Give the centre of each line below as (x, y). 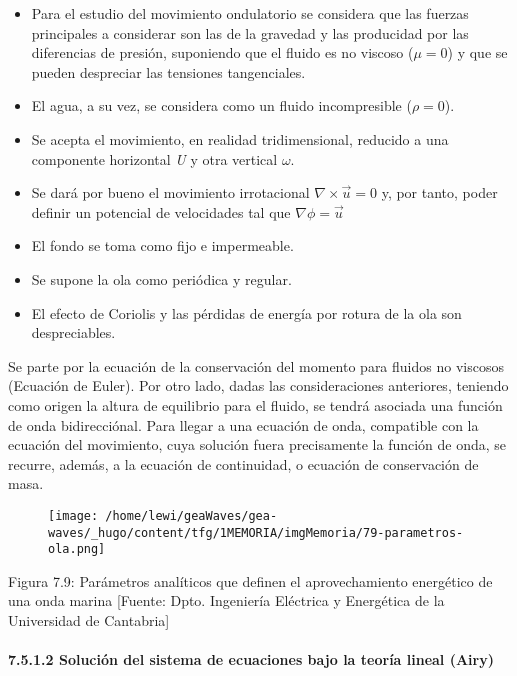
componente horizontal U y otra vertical (154, 158)
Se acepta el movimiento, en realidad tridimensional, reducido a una (240, 138)
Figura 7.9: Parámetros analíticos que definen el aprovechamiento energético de (250, 580)
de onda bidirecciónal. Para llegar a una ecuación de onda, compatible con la (243, 424)
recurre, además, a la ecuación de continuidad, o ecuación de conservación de (243, 463)
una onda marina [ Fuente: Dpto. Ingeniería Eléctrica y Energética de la (226, 600)
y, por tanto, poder (439, 192)
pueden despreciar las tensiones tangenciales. (168, 71)
